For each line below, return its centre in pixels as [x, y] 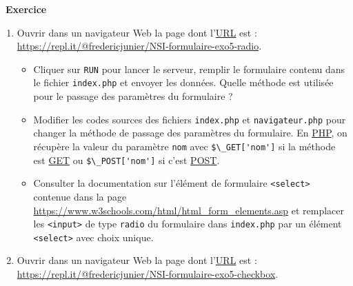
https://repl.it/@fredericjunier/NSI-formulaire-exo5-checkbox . [148, 274]
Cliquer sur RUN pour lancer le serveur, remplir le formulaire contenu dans [189, 69]
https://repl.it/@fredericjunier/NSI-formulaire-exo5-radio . [139, 46]
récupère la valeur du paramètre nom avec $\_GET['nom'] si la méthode [184, 146]
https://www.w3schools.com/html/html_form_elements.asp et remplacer [189, 210]
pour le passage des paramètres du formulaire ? [133, 96]
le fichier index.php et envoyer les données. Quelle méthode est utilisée [183, 82]
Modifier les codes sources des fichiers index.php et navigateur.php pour [190, 119]
